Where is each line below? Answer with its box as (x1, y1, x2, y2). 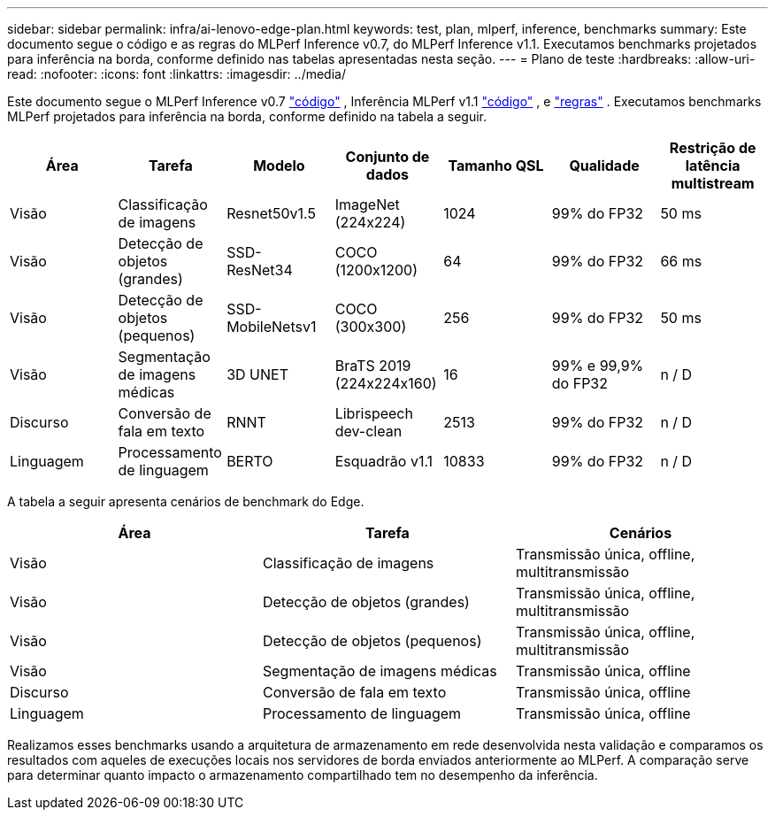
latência (685, 157, 740, 174)
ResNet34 (226, 261, 293, 279)
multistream (671, 174, 755, 192)
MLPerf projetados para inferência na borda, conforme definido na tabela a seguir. (7, 109, 487, 124)
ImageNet (334, 196, 400, 213)
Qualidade (569, 157, 640, 174)
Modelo (253, 157, 305, 174)
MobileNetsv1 (226, 318, 317, 335)
